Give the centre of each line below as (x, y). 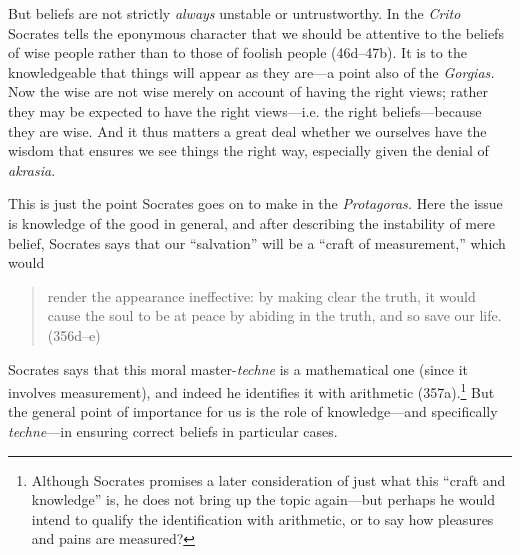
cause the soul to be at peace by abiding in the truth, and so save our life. (274, 315)
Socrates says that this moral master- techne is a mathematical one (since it (238, 368)
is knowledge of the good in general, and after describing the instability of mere (251, 222)
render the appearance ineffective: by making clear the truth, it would (261, 295)
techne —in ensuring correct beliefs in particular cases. (173, 430)
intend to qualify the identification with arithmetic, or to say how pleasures (262, 518)
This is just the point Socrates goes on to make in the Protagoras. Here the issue (255, 203)
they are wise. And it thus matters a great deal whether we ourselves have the (247, 130)
